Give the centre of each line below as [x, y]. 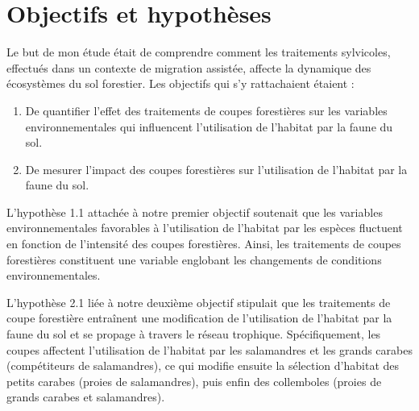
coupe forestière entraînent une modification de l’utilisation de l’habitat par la [199, 318]
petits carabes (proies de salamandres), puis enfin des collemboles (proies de [194, 381]
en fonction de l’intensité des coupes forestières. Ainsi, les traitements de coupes [204, 244]
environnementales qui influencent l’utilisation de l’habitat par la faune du [209, 126]
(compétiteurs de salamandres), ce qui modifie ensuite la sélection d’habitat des [203, 365]
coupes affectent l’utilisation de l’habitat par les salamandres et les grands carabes [209, 349]
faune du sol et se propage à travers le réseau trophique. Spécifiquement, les [194, 334]
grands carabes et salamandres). [86, 397]
